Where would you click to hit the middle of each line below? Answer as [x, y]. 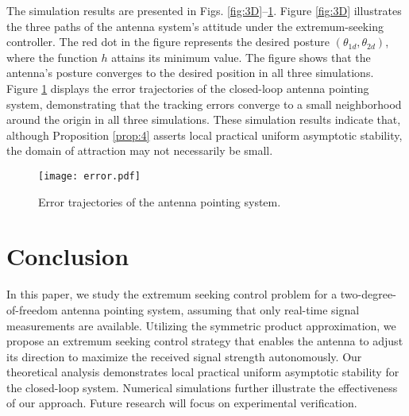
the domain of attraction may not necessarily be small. [140, 150]
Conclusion [68, 256]
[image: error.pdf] [89, 176]
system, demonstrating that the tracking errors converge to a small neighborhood [204, 104]
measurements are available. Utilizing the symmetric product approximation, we [201, 325]
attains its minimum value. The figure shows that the [241, 57]
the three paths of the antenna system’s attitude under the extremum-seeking [195, 26]
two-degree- [368, 294]
